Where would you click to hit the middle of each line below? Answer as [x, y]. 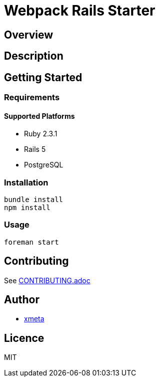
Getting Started [43, 77]
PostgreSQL [44, 165]
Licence [24, 338]
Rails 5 [35, 149]
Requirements [32, 98]
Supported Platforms [39, 116]
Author [22, 300]
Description [34, 56]
